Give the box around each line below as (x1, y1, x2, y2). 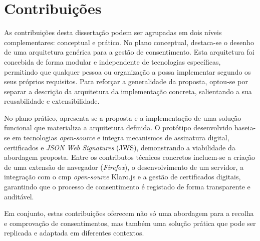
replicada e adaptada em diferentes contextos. (4, 227, 144, 238)
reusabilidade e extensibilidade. (4, 96, 100, 106)
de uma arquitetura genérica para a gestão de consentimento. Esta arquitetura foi (4, 47, 254, 57)
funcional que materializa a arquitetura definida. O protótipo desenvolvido (4, 122, 232, 133)
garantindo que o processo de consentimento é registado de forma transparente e (4, 181, 250, 192)
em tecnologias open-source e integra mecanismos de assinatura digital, (12, 132, 229, 143)
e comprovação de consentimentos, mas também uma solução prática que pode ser (4, 217, 256, 228)
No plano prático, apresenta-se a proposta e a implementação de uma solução (4, 112, 241, 123)
